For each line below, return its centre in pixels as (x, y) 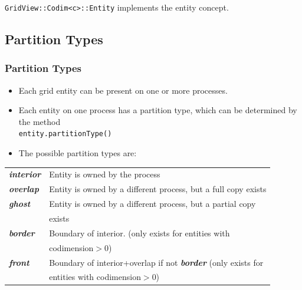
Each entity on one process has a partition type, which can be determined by (158, 110)
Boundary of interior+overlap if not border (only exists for (156, 262)
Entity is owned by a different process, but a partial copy (152, 204)
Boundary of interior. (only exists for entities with (139, 233)
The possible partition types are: (78, 153)
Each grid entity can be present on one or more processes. (123, 90)
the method (40, 121)
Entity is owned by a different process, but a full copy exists (158, 189)
